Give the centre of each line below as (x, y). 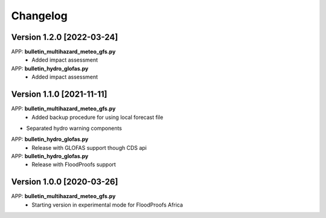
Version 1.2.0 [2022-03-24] (65, 37)
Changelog (39, 16)
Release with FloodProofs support (74, 165)
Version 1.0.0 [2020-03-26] (65, 182)
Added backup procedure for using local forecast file (97, 117)
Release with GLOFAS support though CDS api (89, 147)
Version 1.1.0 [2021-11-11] (59, 95)
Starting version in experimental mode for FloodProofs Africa (107, 205)
